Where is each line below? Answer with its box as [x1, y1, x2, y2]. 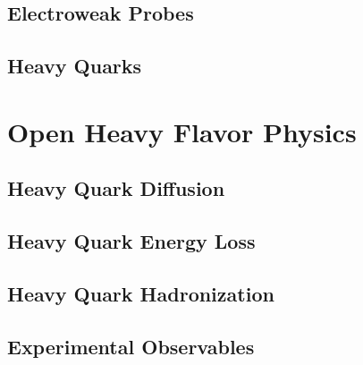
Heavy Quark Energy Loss [7, 227, 256, 255]
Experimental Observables [7, 332, 255, 360]
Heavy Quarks [7, 52, 142, 80]
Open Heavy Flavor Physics [7, 113, 357, 149]
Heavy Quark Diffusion [7, 174, 225, 202]
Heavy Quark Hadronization [7, 279, 274, 307]
